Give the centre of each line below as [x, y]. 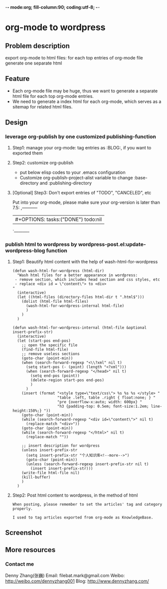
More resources [30, 550]
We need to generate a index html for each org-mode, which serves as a [87, 101]
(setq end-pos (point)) [55, 376]
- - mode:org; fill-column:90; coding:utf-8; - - [53, 7]
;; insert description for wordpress [61, 446]
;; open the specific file [50, 345]
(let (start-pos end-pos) [44, 341]
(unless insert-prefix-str [50, 450]
